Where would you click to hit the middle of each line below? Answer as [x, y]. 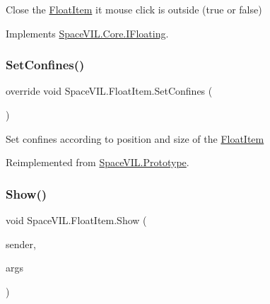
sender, [21, 244]
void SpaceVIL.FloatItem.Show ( [76, 220]
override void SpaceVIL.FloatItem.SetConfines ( [109, 91]
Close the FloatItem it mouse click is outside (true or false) [134, 9]
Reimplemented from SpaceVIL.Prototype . [98, 162]
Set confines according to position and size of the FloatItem [135, 138]
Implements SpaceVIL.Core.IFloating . [87, 33]
